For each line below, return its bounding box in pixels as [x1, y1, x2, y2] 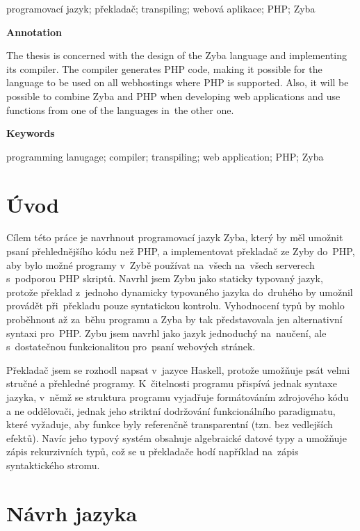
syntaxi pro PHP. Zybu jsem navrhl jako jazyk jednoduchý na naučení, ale [6, 325, 327, 340]
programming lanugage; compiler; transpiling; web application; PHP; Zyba [6, 149, 324, 163]
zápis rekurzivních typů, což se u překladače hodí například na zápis [6, 444, 299, 459]
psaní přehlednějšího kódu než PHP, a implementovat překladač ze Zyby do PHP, [6, 244, 355, 259]
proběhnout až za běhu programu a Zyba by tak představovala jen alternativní [6, 312, 343, 327]
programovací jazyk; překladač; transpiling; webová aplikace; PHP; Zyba [6, 1, 316, 15]
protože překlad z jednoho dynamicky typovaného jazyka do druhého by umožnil [6, 284, 353, 299]
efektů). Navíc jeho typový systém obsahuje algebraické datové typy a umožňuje [6, 430, 347, 445]
